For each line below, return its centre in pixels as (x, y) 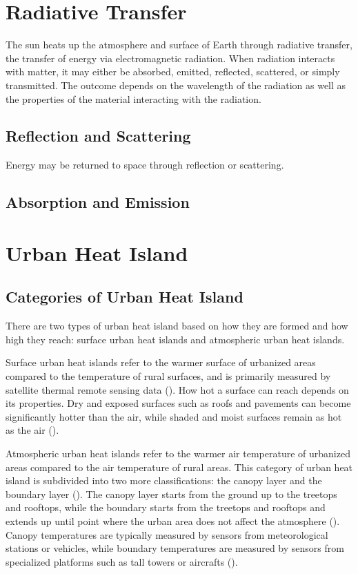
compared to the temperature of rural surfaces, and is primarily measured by (168, 376)
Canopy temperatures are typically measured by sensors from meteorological (167, 534)
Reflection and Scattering (98, 136)
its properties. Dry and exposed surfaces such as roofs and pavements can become (178, 403)
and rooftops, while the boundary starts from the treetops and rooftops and (166, 507)
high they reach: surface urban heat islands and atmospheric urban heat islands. (175, 339)
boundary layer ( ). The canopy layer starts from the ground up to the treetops (171, 494)
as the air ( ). (32, 430)
